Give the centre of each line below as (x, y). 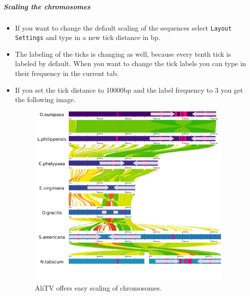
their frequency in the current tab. (67, 73)
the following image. (45, 99)
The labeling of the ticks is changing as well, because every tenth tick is (123, 54)
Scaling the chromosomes (47, 6)
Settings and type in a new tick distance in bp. (88, 37)
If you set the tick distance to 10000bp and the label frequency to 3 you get (129, 90)
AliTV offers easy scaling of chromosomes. (98, 288)
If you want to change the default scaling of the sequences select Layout (123, 27)
